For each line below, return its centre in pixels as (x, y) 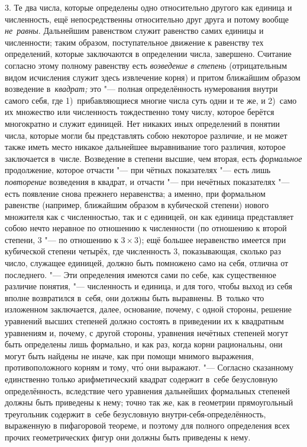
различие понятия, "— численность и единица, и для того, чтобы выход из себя (149, 286)
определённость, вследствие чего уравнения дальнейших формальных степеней (148, 390)
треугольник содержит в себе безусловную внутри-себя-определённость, (135, 414)
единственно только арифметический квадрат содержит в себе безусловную (141, 379)
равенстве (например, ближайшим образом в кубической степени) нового (137, 205)
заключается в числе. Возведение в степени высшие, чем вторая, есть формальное (153, 158)
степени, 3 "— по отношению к (62, 239)
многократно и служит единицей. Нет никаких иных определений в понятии (143, 123)
